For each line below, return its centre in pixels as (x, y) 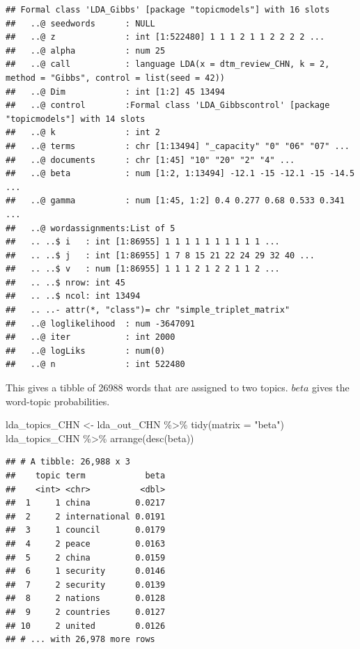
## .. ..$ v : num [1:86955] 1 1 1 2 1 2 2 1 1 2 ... (143, 269)
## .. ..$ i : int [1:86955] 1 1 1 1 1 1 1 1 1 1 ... (143, 242)
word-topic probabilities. (58, 401)
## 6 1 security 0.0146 (86, 571)
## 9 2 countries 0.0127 (86, 612)
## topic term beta (86, 476)
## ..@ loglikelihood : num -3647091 (101, 323)
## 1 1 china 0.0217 (86, 503)
